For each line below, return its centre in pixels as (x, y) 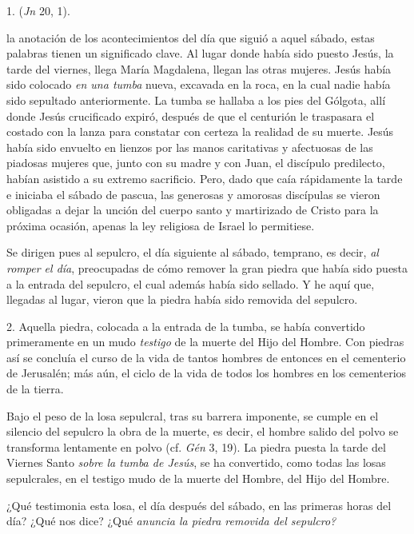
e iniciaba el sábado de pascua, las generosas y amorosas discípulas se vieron (193, 194)
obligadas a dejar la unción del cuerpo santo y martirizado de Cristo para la (193, 210)
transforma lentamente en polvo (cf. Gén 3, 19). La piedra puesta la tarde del (196, 446)
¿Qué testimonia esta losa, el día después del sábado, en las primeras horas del (199, 505)
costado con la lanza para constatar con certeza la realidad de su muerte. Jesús (200, 132)
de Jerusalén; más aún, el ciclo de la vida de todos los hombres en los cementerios (207, 373)
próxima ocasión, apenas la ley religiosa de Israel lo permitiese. (161, 225)
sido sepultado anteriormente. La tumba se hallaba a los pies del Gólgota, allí (196, 100)
